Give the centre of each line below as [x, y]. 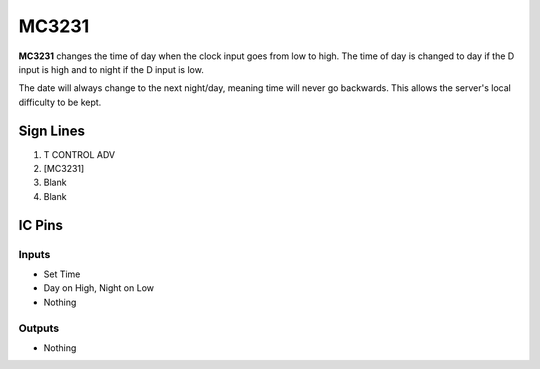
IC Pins [41, 225]
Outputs [39, 328]
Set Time [62, 274]
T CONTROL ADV [79, 154]
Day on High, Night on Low [99, 288]
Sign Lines [51, 130]
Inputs [34, 254]
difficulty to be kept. [60, 102]
